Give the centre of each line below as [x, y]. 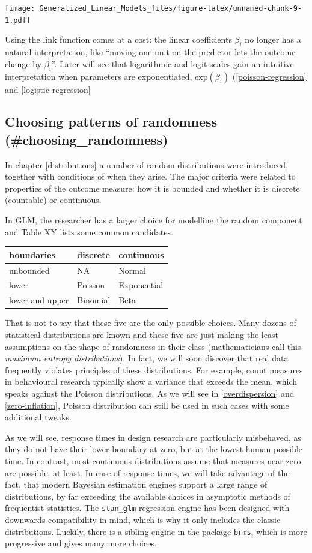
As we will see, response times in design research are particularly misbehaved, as [153, 437]
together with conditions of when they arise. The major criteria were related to [150, 176]
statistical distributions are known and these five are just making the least [142, 334]
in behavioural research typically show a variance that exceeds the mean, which [151, 382]
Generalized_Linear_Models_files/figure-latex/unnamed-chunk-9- [170, 8]
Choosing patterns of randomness [111, 122]
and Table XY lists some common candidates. [89, 231]
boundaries [32, 254]
